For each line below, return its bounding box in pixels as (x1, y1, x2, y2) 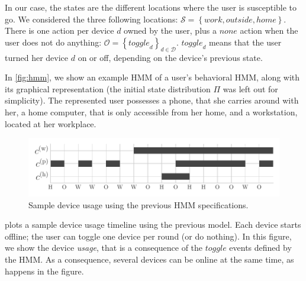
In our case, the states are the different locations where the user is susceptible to (5, 1, 297, 13)
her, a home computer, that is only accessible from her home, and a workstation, (5, 105, 298, 118)
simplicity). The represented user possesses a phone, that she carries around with (5, 94, 299, 106)
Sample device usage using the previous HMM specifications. (28, 198, 249, 211)
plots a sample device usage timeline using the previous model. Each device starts (5, 218, 301, 231)
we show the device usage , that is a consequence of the (5, 241, 203, 254)
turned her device (5, 51, 69, 63)
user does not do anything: (5, 35, 102, 48)
